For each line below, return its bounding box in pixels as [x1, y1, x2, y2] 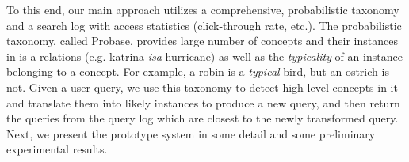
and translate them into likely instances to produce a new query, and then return [6, 94, 400, 111]
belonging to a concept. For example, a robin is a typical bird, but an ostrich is [6, 63, 389, 80]
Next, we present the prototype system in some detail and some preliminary [6, 125, 376, 141]
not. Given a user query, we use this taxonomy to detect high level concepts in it [6, 78, 398, 95]
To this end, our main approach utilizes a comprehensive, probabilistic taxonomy [6, 2, 399, 17]
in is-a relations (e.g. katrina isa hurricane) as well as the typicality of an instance [6, 47, 403, 64]
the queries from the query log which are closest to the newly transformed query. [6, 110, 399, 126]
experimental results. [6, 141, 108, 157]
